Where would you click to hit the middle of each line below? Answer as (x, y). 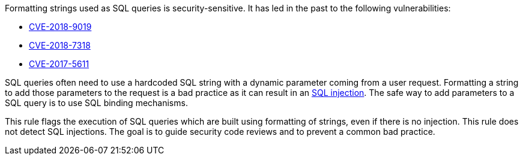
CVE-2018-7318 (60, 45)
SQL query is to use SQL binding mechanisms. (96, 103)
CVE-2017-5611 (59, 64)
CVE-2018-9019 (60, 27)
